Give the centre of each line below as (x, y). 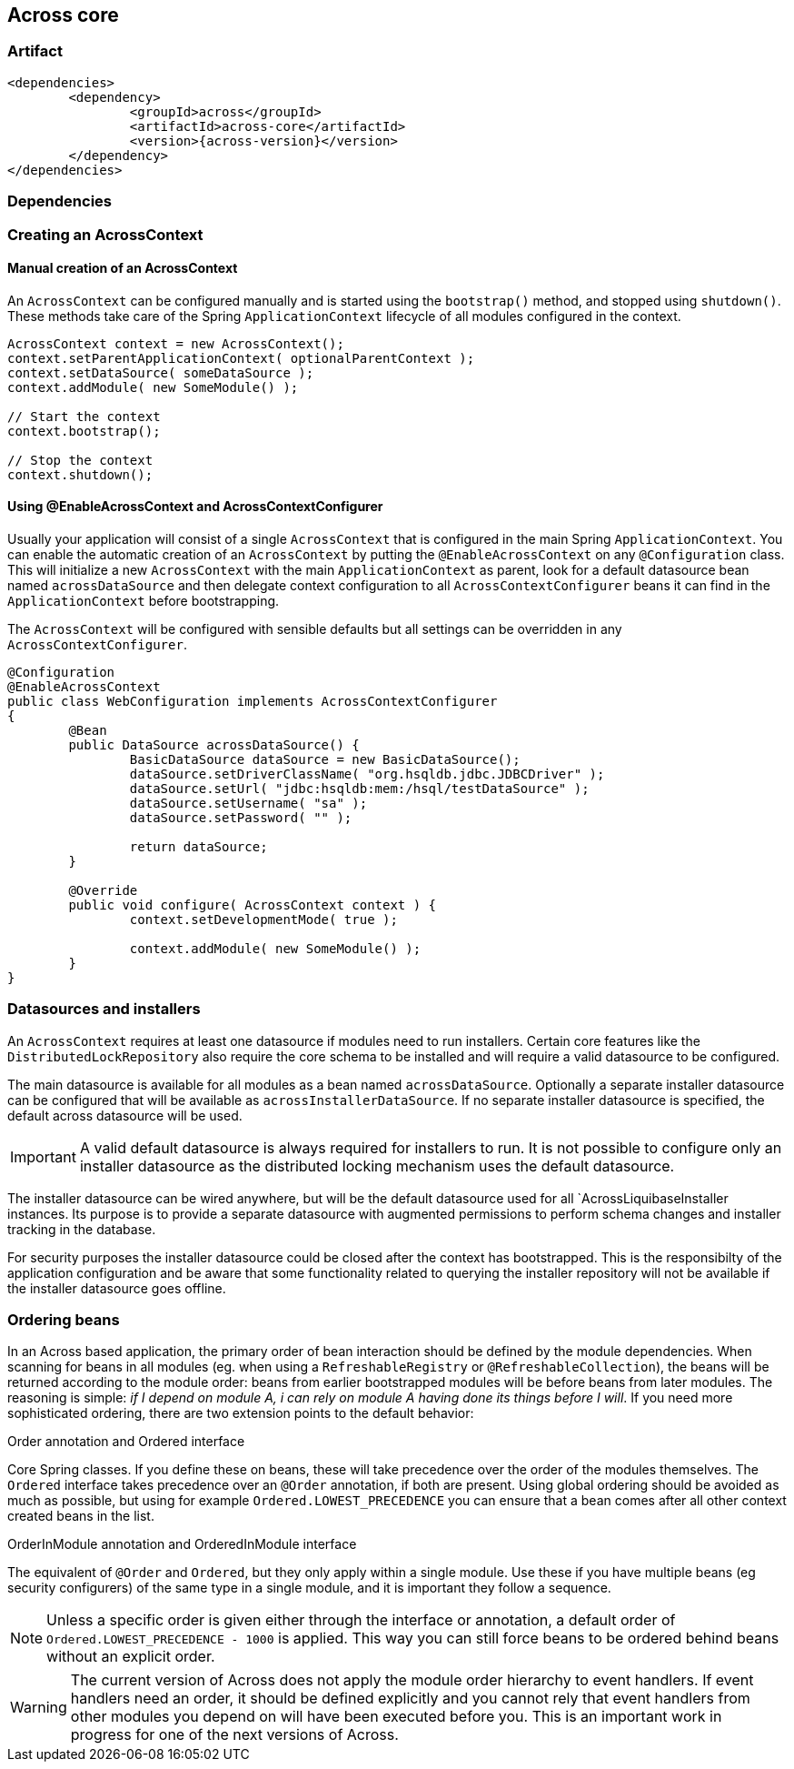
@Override (103, 890)
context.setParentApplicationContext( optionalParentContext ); (241, 358)
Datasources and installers (104, 1009)
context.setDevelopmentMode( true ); (263, 919)
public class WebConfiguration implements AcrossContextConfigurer (253, 701)
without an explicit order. (131, 1657)
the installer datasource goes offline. (117, 1288)
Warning (39, 1708)
